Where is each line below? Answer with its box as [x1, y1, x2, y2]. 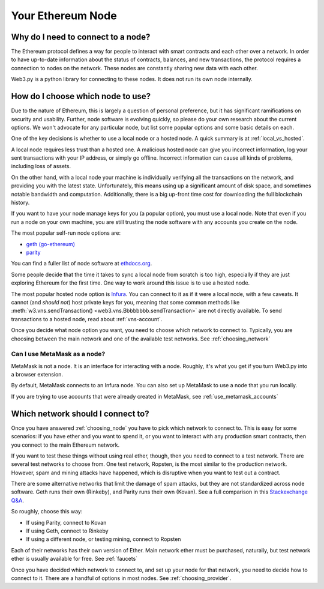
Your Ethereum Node [11, 9, 117, 22]
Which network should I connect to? [11, 408, 149, 418]
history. [11, 199, 30, 207]
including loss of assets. [11, 163, 71, 170]
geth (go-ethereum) [26, 240, 75, 247]
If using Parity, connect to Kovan [26, 519, 107, 526]
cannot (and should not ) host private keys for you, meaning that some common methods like [11, 298, 240, 306]
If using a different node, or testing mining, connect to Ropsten [26, 536, 181, 543]
